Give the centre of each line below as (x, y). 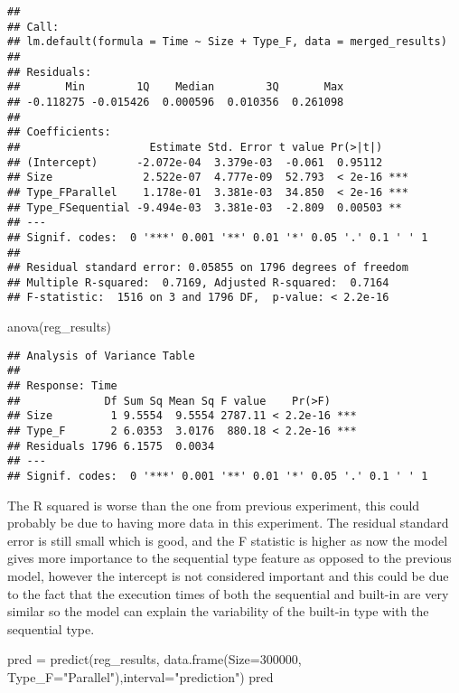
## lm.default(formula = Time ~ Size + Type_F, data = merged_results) (227, 42)
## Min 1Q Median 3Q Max (176, 87)
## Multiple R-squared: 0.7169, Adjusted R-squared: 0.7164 (198, 282)
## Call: (33, 27)
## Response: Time (62, 386)
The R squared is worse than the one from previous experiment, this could (214, 505)
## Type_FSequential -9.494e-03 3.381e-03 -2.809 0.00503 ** (205, 207)
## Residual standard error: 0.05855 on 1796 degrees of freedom (208, 268)
